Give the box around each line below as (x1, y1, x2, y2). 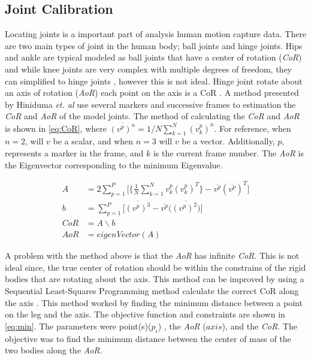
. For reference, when (214, 122, 291, 134)
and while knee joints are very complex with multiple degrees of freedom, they (5, 62, 292, 75)
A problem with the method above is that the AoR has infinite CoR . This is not (5, 249, 300, 262)
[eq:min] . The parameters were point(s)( (5, 319, 152, 332)
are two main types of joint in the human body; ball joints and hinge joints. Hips (5, 39, 303, 52)
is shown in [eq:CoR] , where (5, 122, 107, 134)
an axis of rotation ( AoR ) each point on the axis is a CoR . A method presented (5, 86, 299, 99)
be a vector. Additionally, (182, 135, 275, 147)
